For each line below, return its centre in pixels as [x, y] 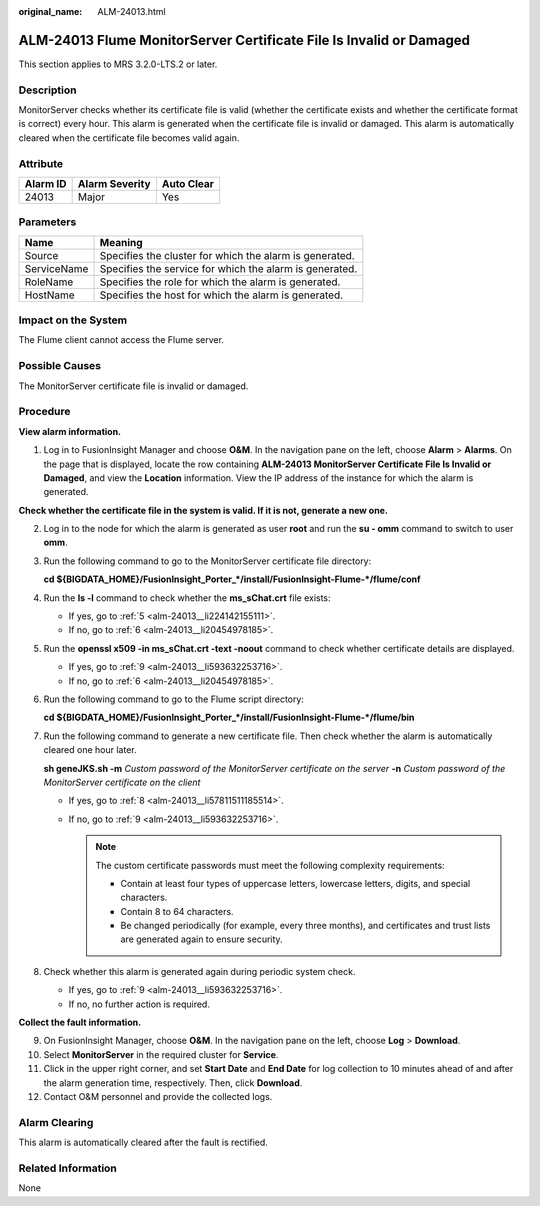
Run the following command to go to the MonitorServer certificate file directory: [207, 561]
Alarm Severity [114, 183]
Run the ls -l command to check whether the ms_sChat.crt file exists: [187, 597]
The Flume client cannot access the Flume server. [121, 340]
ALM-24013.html [131, 11]
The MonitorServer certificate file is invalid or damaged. [133, 386]
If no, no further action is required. [139, 1004]
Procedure [44, 412]
